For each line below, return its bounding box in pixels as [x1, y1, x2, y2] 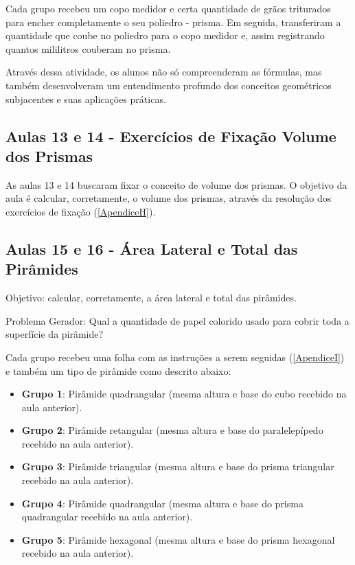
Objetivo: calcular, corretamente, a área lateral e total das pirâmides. [5, 290, 297, 305]
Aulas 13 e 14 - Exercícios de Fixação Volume [5, 125, 336, 146]
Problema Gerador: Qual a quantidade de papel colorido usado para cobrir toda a [5, 313, 350, 327]
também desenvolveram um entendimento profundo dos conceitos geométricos [5, 78, 332, 92]
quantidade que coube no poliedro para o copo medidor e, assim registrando [5, 28, 325, 43]
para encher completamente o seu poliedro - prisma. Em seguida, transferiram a [5, 14, 341, 29]
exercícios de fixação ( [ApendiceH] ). [5, 204, 156, 218]
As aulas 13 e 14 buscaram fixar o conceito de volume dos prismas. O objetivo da [5, 177, 347, 192]
